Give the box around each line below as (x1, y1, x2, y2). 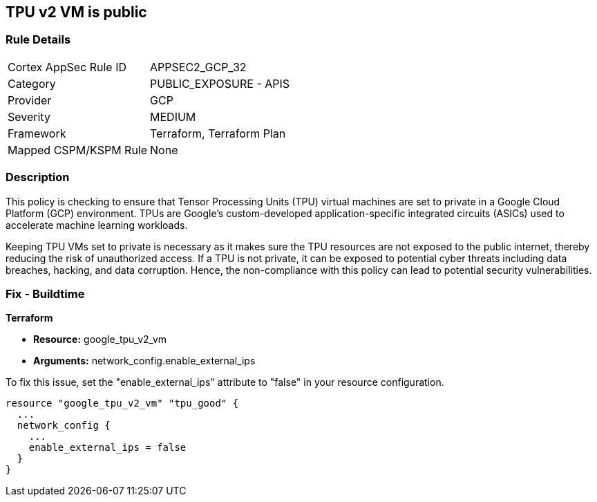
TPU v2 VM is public (6, 3, 147, 21)
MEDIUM (150, 109, 196, 124)
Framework (8, 126, 66, 140)
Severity (8, 109, 50, 124)
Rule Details (6, 32, 71, 47)
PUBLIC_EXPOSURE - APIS (150, 76, 290, 91)
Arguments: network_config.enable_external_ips (33, 355, 256, 367)
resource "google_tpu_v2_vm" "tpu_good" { (6, 398, 239, 409)
